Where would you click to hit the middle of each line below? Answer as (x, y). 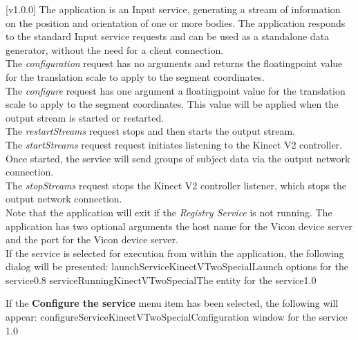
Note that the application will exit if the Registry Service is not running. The (169, 212)
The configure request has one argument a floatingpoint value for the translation (176, 90)
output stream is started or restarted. (85, 117)
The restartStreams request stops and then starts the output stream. (151, 131)
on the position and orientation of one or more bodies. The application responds (176, 22)
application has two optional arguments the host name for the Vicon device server (179, 226)
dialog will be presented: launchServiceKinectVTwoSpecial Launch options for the (177, 266)
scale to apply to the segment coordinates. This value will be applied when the (172, 104)
